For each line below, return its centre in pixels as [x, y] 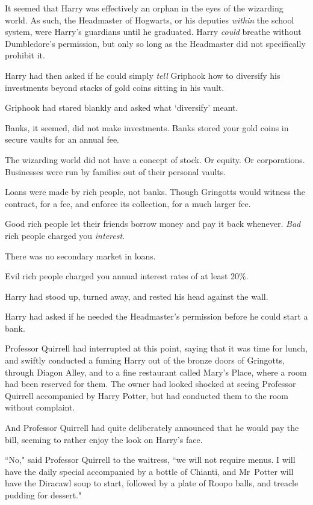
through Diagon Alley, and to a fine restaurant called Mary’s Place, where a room [156, 372]
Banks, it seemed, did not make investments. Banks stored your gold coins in [147, 127]
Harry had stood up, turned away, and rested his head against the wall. [137, 296]
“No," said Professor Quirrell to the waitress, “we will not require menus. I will [150, 460]
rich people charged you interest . [65, 235]
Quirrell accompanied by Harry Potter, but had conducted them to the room [147, 395]
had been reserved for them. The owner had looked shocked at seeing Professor [150, 384]
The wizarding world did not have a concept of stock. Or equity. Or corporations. [155, 159]
